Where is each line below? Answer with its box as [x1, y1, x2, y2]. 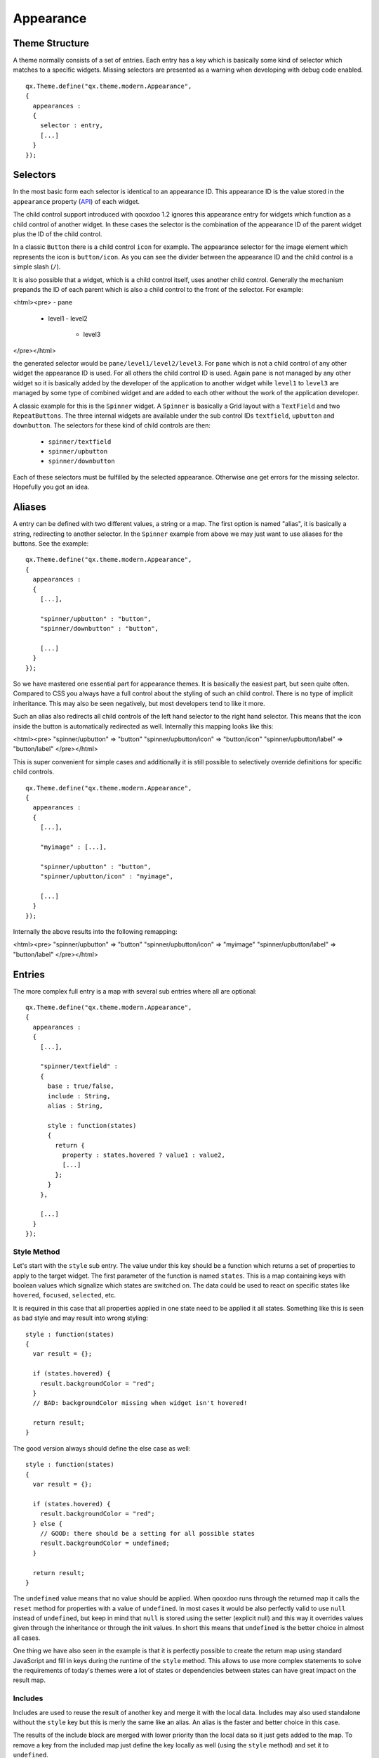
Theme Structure [13, 37, 89, 49]
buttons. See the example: [13, 539, 89, 548]
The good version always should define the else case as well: [13, 1444, 191, 1452]
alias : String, [47, 1101, 104, 1110]
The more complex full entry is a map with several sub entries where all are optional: [13, 987, 258, 995]
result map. [13, 1676, 46, 1684]
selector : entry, [39, 122, 104, 129]
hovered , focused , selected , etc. [13, 1291, 117, 1300]
